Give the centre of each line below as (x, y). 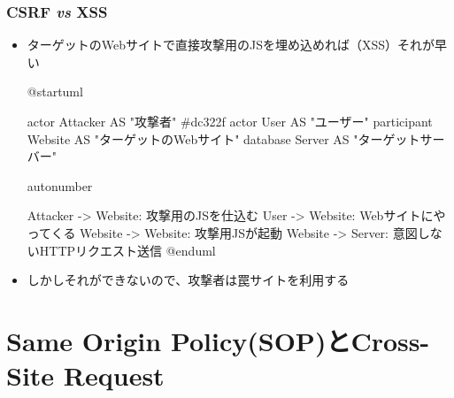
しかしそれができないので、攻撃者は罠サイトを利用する (188, 280)
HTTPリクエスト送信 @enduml (127, 250)
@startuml (55, 92)
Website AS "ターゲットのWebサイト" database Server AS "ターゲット (223, 138)
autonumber (60, 185)
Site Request (85, 375)
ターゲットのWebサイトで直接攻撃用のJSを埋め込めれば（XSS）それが (231, 45)
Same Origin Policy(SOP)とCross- (218, 340)
